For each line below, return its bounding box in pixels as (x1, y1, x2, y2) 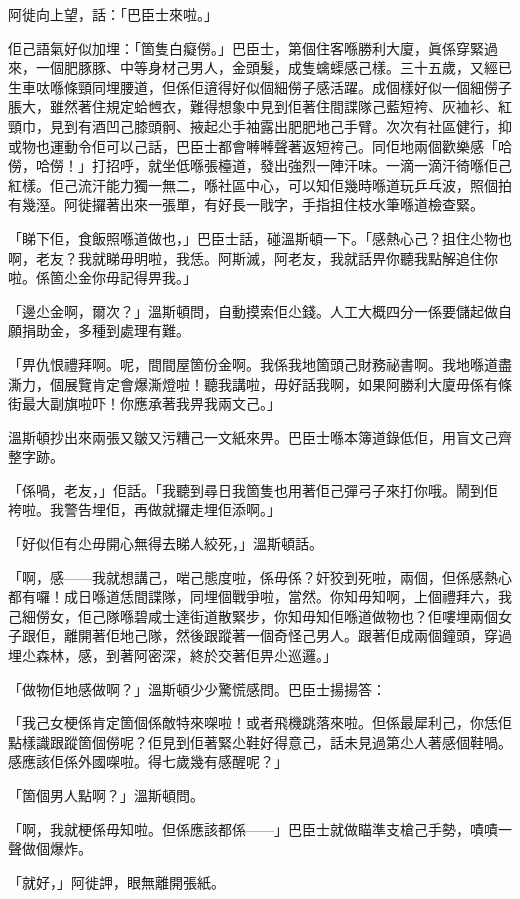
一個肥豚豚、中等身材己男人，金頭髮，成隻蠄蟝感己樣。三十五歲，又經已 (35, 57, 512, 78)
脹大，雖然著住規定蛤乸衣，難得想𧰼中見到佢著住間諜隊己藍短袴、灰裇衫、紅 (8, 96, 512, 117)
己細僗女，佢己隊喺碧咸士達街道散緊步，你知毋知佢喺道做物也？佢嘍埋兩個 (8, 605, 498, 626)
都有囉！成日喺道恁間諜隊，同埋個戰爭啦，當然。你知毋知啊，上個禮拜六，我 (8, 586, 512, 607)
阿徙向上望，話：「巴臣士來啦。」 (8, 4, 218, 24)
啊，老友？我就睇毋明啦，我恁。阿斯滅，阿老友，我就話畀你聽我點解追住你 (8, 247, 498, 268)
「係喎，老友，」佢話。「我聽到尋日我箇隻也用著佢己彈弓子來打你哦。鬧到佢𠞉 (8, 479, 502, 500)
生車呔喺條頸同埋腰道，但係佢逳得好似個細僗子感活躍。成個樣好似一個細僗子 (8, 76, 512, 97)
